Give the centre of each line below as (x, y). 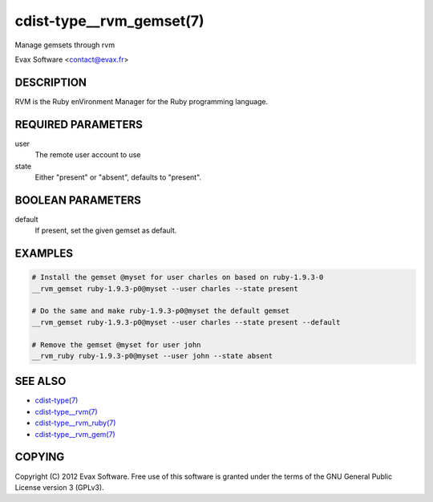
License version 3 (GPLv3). (59, 487)
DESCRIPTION (51, 82)
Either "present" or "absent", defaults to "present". (118, 177)
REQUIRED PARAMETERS (79, 124)
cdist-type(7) (57, 400)
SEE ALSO (40, 381)
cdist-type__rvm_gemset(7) (109, 21)
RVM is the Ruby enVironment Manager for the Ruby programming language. (142, 101)
